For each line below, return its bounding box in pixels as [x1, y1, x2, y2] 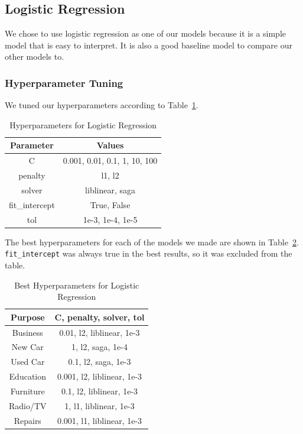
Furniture [10, 384, 45, 397]
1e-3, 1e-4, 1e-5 [83, 213, 138, 225]
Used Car [11, 355, 45, 368]
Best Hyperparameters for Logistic [14, 278, 139, 291]
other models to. [5, 50, 64, 63]
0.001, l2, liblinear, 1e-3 [57, 370, 142, 383]
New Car [11, 341, 44, 353]
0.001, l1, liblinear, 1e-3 [57, 414, 142, 426]
